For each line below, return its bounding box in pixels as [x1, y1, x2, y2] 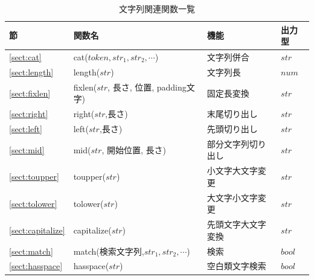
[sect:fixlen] [9, 86, 51, 99]
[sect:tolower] [9, 197, 57, 209]
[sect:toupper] [9, 170, 59, 183]
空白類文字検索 [207, 259, 266, 272]
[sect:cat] [9, 51, 42, 63]
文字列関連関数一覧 [119, 2, 195, 14]
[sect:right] [9, 107, 48, 120]
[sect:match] [9, 244, 53, 257]
